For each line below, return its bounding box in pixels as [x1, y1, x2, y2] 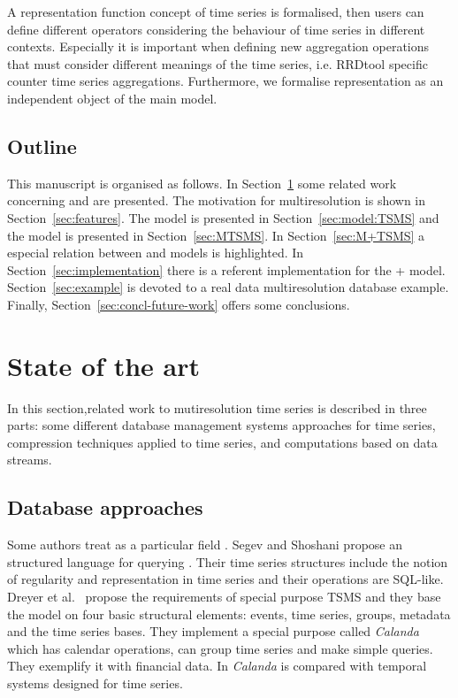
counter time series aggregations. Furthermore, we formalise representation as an [7, 72, 444, 90]
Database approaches [7, 494, 203, 521]
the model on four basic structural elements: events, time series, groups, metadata [7, 604, 451, 623]
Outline [7, 132, 77, 159]
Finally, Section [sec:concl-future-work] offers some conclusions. [7, 295, 350, 313]
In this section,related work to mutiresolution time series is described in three [7, 398, 427, 417]
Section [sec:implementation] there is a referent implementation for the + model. [7, 260, 446, 279]
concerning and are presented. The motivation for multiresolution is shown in [7, 191, 426, 210]
